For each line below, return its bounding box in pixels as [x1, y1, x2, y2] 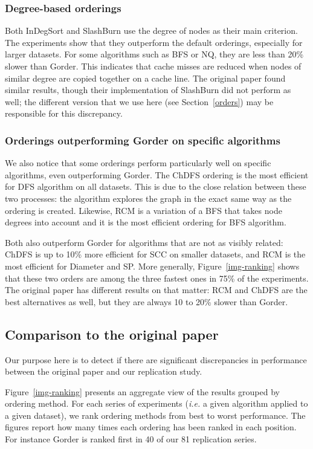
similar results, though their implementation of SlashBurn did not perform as [5, 83, 291, 96]
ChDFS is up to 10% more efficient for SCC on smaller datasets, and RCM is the [5, 248, 306, 260]
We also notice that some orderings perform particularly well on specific [5, 157, 271, 169]
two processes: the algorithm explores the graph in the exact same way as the [5, 192, 292, 204]
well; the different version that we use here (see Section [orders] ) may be [5, 95, 274, 108]
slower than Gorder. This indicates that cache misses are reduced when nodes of [5, 60, 302, 72]
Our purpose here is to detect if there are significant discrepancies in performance [5, 353, 307, 366]
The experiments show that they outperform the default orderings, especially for [5, 36, 303, 48]
